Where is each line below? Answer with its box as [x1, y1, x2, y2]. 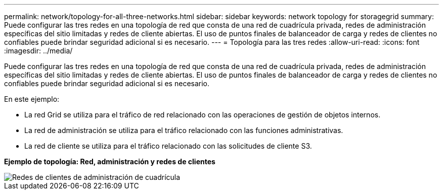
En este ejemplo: [4, 95, 60, 103]
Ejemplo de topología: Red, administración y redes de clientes [4, 157, 215, 166]
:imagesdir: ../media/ [4, 46, 73, 55]
